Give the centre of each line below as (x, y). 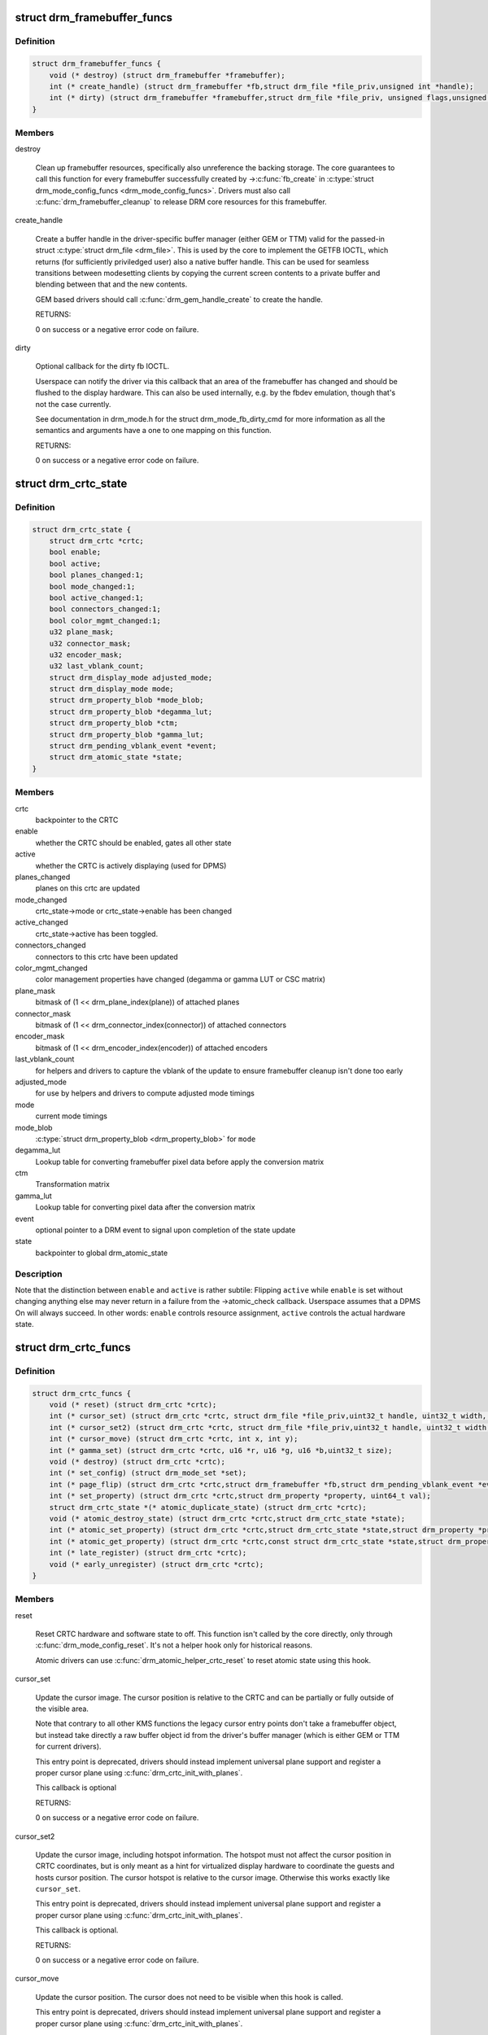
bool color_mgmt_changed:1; (105, 620)
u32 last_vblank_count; (96, 666)
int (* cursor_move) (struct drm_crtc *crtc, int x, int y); (174, 1439)
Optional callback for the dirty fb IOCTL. (102, 366)
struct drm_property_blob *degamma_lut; (131, 711)
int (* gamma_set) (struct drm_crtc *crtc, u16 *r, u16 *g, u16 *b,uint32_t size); (221, 1450)
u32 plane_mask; (81, 632)
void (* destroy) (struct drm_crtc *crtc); (137, 1462)
